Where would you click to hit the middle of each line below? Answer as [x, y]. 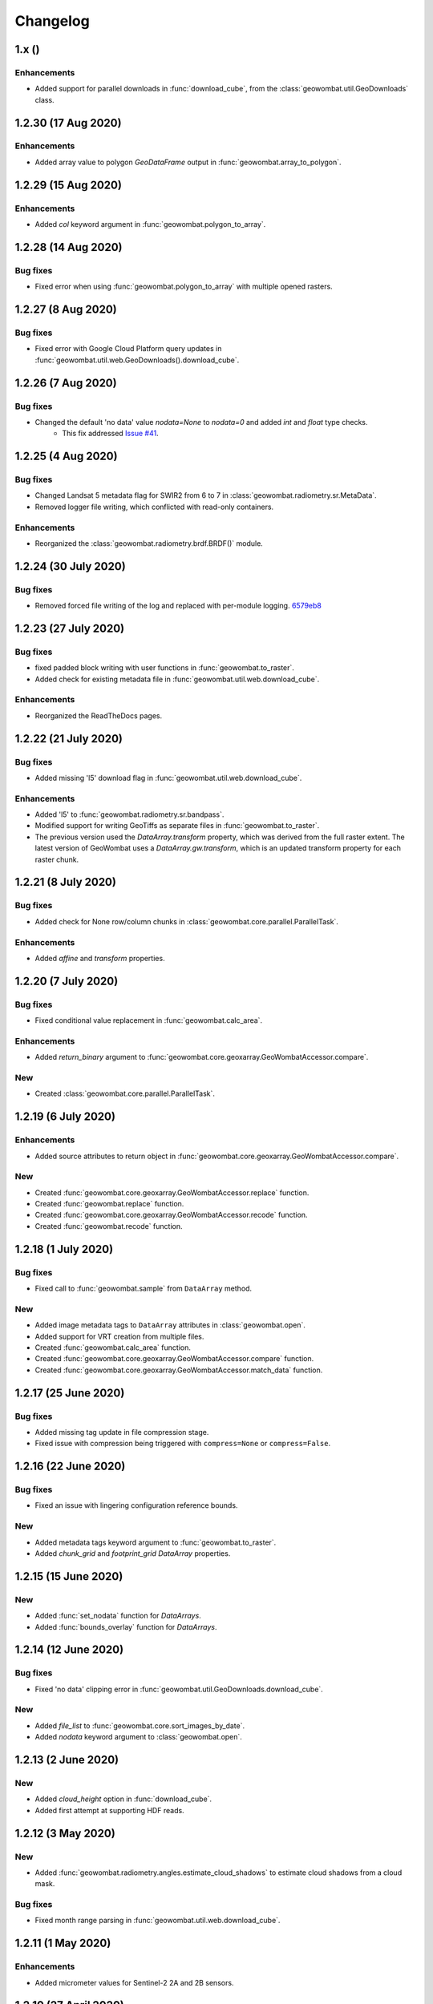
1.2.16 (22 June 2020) [70, 1467]
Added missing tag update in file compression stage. [122, 1432]
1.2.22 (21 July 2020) [69, 739]
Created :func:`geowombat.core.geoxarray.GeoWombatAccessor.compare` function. [174, 1359]
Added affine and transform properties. [100, 958]
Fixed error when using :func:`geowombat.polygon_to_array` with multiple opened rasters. [184, 287]
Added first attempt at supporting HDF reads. [109, 1810]
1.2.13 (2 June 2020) [67, 1760]
